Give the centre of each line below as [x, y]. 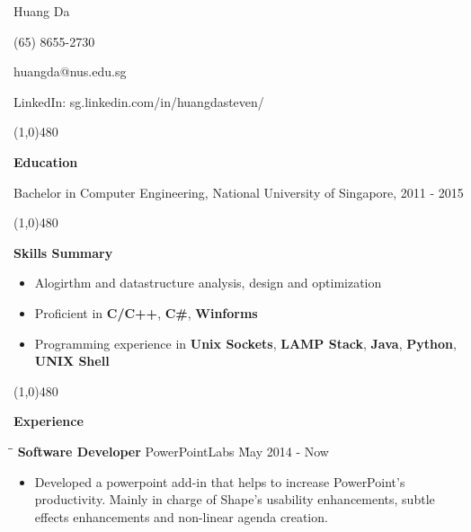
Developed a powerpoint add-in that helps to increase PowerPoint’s [220, 481]
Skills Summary [63, 252]
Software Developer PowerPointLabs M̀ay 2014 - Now [173, 451]
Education [46, 161]
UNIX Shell [72, 361]
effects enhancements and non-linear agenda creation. [181, 516]
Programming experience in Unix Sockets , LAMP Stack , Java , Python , [245, 343]
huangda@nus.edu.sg [70, 71]
